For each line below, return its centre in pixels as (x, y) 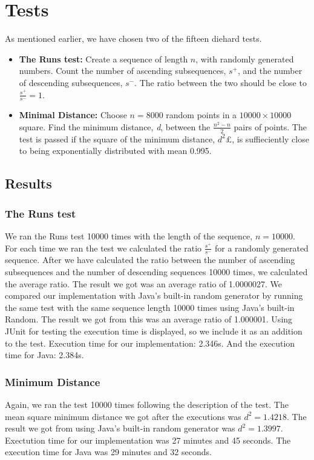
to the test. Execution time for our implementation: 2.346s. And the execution (150, 343)
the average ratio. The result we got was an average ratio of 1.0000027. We (144, 283)
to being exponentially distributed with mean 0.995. (115, 151)
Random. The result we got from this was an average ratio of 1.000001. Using (149, 319)
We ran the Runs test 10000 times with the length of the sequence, (129, 235)
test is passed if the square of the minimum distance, (117, 138)
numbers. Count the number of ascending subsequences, (123, 71)
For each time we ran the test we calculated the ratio (103, 248)
